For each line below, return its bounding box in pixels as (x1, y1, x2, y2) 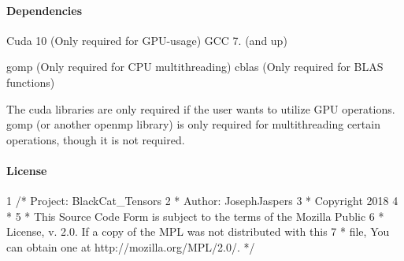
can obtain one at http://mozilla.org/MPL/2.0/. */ (6, 238, 255, 255)
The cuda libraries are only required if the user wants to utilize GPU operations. (6, 100, 395, 117)
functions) (6, 73, 55, 90)
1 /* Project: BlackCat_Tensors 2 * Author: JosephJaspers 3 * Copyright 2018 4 (6, 192, 398, 209)
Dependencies (6, 2, 83, 18)
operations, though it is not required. (6, 131, 185, 147)
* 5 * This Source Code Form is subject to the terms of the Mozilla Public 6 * (6, 207, 384, 224)
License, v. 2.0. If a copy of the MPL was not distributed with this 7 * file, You (6, 223, 390, 240)
